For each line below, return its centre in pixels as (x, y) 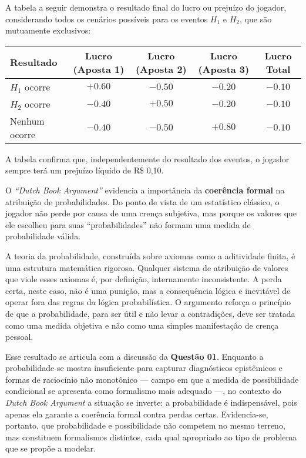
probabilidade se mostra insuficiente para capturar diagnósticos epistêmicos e (144, 368)
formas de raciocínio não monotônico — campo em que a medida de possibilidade (152, 379)
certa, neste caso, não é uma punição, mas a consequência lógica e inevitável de (148, 290)
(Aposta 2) (161, 69)
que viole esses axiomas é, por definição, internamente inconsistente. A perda (144, 279)
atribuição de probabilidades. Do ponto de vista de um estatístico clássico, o (142, 201)
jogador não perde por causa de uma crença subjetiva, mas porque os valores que (151, 213)
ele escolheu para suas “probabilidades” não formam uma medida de (128, 224)
